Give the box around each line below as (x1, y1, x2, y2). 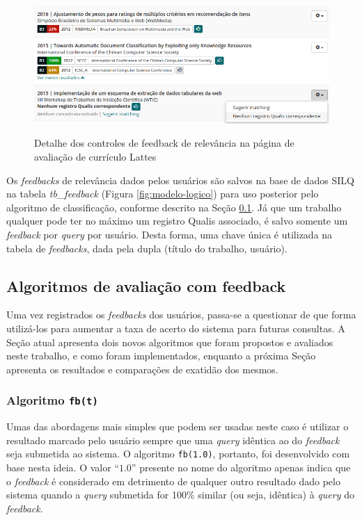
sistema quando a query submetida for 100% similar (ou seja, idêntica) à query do (6, 487, 354, 502)
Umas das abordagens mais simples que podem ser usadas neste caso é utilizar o (6, 419, 349, 434)
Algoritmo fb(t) (6, 391, 98, 409)
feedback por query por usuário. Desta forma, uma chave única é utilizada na (6, 227, 333, 242)
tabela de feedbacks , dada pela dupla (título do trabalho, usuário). (6, 241, 288, 255)
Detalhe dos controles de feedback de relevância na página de (34, 136, 294, 150)
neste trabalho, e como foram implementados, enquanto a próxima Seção (6, 348, 316, 363)
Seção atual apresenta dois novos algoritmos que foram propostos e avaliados (6, 334, 333, 349)
